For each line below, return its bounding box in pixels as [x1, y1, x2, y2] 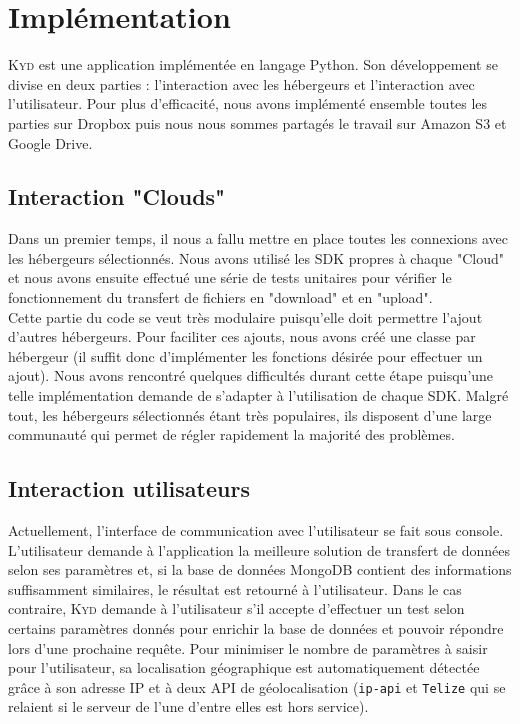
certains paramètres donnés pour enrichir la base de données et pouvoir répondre [8, 618, 504, 638]
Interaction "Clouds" [8, 181, 226, 212]
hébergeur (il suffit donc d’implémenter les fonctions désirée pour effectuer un [8, 345, 483, 366]
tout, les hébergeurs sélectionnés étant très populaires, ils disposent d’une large [8, 404, 492, 425]
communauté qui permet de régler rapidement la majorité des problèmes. [8, 424, 455, 445]
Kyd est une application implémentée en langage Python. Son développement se [8, 54, 498, 75]
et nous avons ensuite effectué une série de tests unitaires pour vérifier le [8, 267, 452, 288]
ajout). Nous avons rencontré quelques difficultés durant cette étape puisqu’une [8, 365, 494, 386]
